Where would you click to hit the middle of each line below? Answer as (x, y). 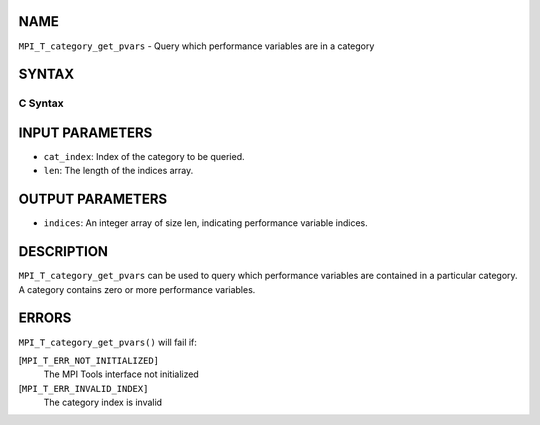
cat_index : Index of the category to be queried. (144, 156)
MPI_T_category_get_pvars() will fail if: (107, 342)
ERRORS (45, 318)
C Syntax (41, 103)
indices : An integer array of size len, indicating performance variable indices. (206, 223)
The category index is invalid (103, 402)
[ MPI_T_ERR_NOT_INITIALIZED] (89, 360)
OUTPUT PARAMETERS (93, 199)
